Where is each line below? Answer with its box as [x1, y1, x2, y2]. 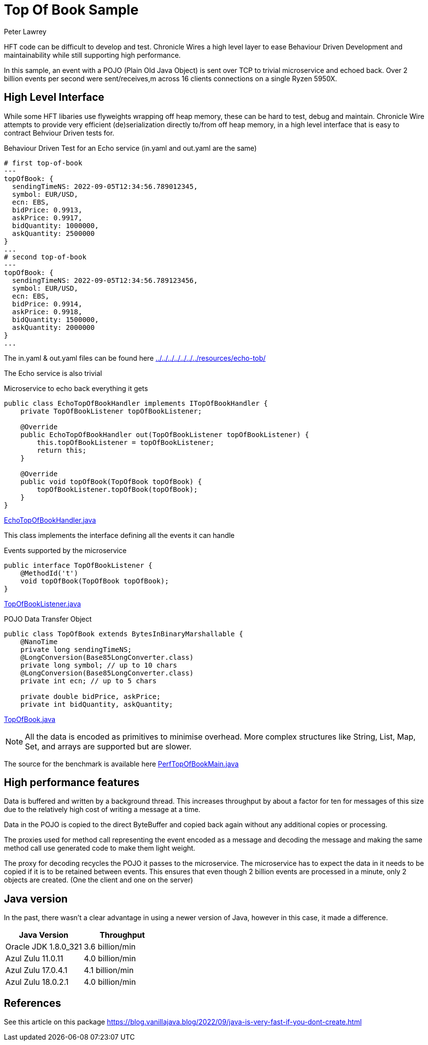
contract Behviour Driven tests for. [4, 128, 114, 137]
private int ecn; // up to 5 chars [20, 676, 157, 685]
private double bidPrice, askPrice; [20, 692, 161, 700]
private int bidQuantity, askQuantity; [20, 700, 173, 708]
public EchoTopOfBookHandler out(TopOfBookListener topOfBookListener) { [20, 430, 309, 439]
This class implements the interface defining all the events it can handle [4, 531, 235, 539]
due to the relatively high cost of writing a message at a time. [4, 805, 201, 814]
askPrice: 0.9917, [12, 213, 83, 222]
